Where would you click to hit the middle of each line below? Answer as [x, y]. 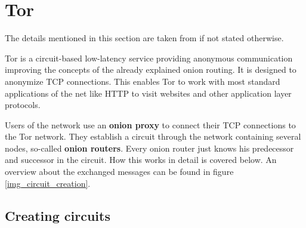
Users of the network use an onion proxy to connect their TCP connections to [150, 124]
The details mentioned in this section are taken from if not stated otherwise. [144, 38]
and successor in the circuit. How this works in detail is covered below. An [141, 160]
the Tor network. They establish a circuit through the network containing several [153, 136]
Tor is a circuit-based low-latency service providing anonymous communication [149, 58]
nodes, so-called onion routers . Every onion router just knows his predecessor [149, 148]
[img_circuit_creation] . [48, 183]
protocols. [23, 105]
